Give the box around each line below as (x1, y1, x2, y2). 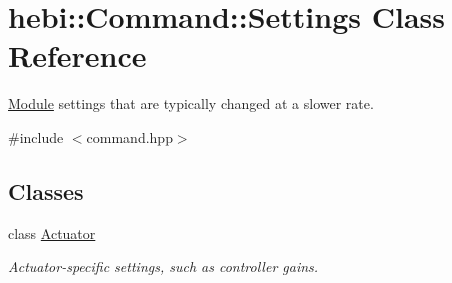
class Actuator (8, 222, 96, 243)
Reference (8, 35, 147, 76)
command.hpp (86, 126, 173, 147)
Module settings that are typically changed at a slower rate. (8, 93, 374, 114)
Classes (8, 175, 84, 206)
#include (8, 126, 64, 147)
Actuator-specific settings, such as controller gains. (8, 256, 319, 277)
